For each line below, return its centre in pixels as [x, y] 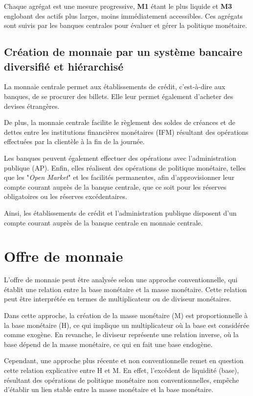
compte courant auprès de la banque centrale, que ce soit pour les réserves [115, 186]
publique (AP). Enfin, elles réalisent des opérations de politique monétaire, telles [125, 167]
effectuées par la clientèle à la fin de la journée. [74, 141]
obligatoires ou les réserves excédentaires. [66, 196]
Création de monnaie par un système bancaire [123, 52]
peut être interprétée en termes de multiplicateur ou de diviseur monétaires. [118, 299]
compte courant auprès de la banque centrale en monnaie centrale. [103, 222]
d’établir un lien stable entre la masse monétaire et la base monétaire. [109, 389]
